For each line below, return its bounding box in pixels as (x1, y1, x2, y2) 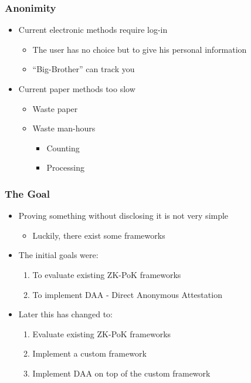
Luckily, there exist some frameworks (32, 229, 165, 241)
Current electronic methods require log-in (18, 23, 168, 36)
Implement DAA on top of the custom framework (32, 367, 211, 379)
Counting (46, 141, 80, 154)
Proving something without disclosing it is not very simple (18, 209, 229, 222)
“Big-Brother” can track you (32, 63, 135, 75)
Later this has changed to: (18, 308, 113, 320)
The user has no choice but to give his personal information (32, 43, 247, 55)
